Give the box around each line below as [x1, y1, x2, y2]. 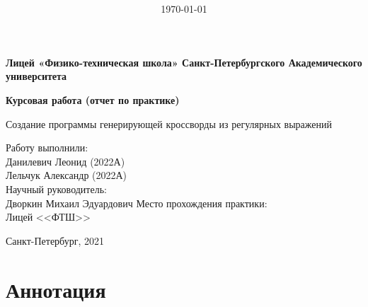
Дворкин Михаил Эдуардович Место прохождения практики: [6, 195, 268, 210]
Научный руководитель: [6, 181, 107, 196]
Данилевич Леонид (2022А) [6, 153, 125, 168]
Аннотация [6, 274, 106, 303]
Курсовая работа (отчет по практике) [6, 92, 180, 107]
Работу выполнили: [6, 140, 88, 155]
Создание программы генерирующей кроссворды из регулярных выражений [6, 116, 332, 131]
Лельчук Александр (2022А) [6, 168, 127, 183]
